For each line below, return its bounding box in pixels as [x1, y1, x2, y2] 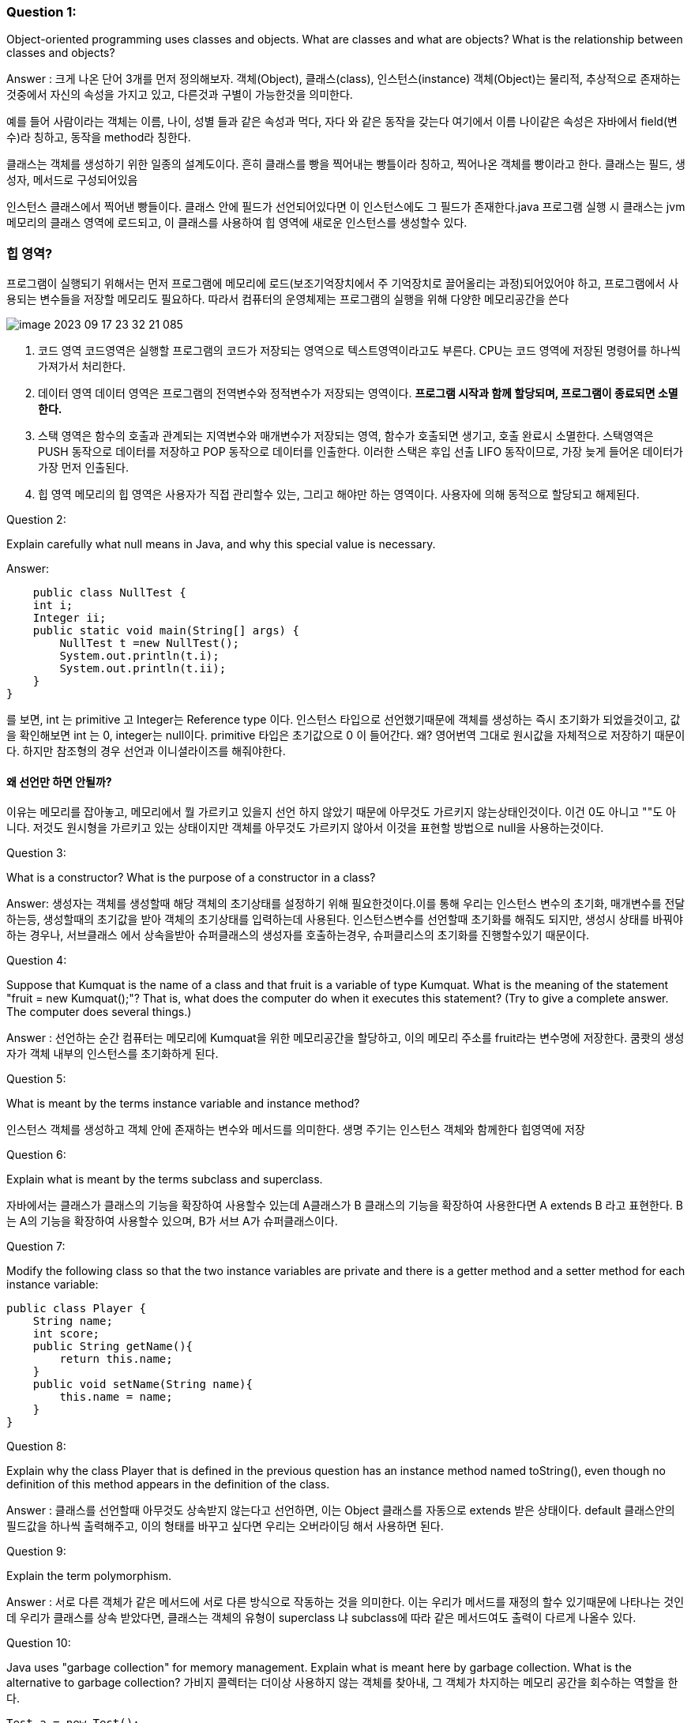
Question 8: [6, 1439, 66, 1454]
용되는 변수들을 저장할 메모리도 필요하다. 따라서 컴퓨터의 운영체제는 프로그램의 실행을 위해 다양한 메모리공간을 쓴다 [6, 292, 569, 307]
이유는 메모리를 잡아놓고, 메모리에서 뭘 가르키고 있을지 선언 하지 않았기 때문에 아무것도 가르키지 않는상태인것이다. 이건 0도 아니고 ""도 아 [6, 805, 676, 819]
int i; [32, 599, 73, 612]
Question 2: [6, 513, 66, 527]
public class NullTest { [32, 586, 186, 600]
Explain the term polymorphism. [6, 1569, 172, 1583]
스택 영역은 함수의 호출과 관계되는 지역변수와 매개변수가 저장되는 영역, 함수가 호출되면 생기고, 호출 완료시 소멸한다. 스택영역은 [38, 429, 654, 443]
